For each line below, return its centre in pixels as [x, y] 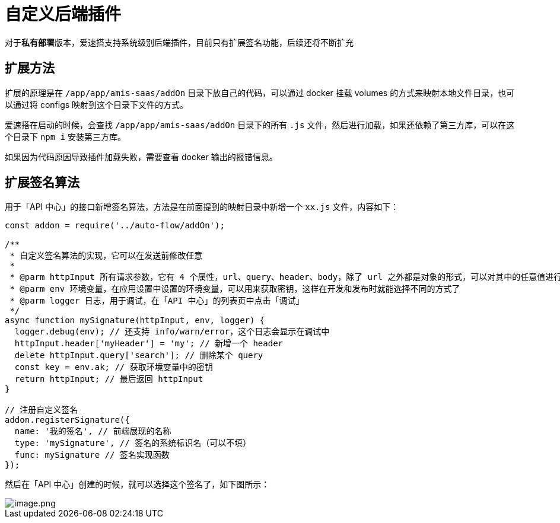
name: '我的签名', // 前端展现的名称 [93, 431]
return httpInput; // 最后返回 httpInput [109, 379]
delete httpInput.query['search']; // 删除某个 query [139, 355]
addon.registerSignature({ [67, 420]
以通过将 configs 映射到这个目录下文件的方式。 [97, 104]
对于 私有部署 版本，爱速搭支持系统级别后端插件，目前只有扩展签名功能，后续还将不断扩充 [179, 42]
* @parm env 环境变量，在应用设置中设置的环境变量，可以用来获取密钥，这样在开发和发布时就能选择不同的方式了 [235, 289]
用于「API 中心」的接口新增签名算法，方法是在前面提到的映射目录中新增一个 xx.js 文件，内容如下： [202, 207]
